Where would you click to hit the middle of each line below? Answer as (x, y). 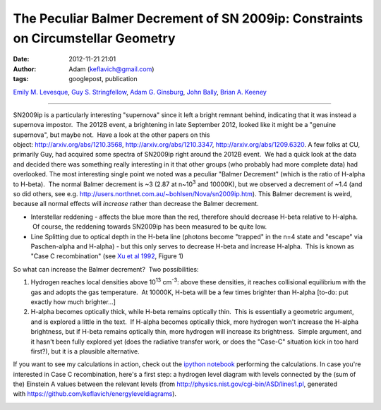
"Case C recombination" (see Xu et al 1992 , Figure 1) (107, 256)
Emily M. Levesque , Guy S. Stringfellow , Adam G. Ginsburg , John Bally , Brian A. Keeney (140, 92)
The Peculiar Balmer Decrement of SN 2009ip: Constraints (188, 18)
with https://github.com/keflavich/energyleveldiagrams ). (95, 394)
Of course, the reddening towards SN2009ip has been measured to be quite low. (150, 227)
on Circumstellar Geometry (94, 38)
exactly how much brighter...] (73, 302)
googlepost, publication (103, 79)
